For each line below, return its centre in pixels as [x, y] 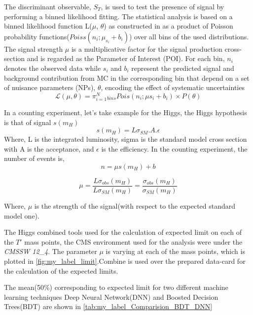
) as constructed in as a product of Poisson [168, 26]
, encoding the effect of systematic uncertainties [173, 87]
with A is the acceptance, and [49, 148]
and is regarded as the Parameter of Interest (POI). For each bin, [126, 58]
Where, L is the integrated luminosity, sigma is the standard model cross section [126, 139]
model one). [22, 215]
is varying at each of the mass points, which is [175, 251]
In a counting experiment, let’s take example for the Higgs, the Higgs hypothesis [126, 112]
